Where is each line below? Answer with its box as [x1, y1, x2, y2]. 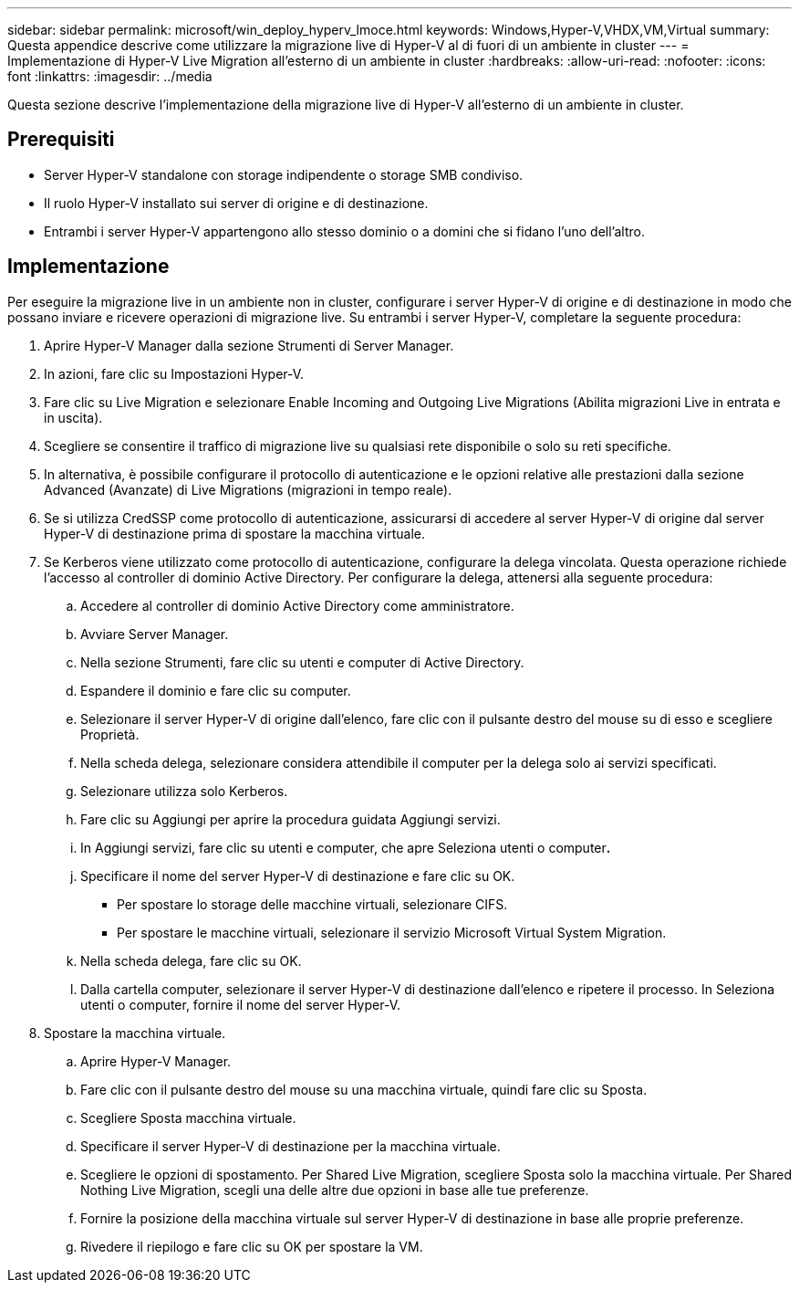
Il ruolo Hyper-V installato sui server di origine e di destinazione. [44, 194, 429, 211]
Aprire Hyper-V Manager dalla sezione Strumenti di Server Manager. [44, 337, 454, 353]
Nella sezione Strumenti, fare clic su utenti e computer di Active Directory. [80, 654, 524, 670]
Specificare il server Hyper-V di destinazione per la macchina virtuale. [80, 1138, 501, 1154]
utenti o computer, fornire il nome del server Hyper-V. [80, 996, 401, 1012]
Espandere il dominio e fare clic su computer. [80, 682, 351, 698]
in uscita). [44, 409, 103, 425]
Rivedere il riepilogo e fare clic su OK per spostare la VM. [80, 1238, 423, 1254]
